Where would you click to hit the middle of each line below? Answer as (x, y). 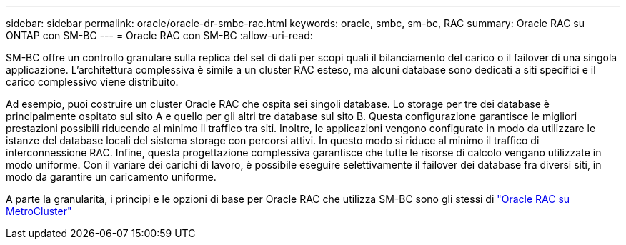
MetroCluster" (39, 211)
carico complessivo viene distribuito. (92, 82)
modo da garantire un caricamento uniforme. (111, 177)
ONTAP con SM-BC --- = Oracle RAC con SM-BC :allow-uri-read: (159, 35)
